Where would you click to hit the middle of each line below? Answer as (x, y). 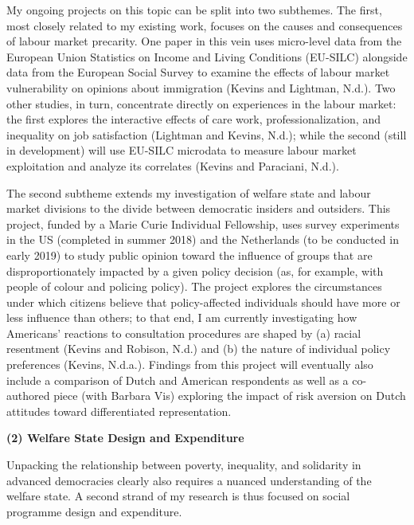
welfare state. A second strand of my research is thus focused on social (178, 496)
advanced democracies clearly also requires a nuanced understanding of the (189, 480)
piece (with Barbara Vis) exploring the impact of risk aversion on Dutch (230, 396)
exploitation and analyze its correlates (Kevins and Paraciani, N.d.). (173, 165)
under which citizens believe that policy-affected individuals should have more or (203, 302)
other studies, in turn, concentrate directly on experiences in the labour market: (201, 103)
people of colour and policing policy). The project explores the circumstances (194, 286)
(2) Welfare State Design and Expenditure (125, 438)
